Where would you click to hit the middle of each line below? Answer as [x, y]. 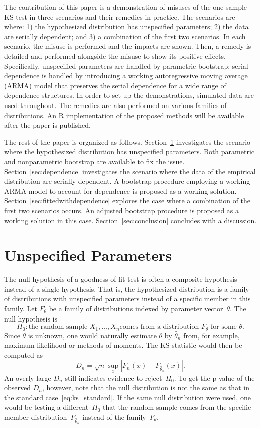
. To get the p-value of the [214, 378]
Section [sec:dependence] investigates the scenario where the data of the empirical [130, 171]
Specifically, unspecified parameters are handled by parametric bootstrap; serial [126, 66]
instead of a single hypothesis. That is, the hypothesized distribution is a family [127, 289]
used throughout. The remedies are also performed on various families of [115, 105]
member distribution [36, 417]
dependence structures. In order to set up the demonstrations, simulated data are [129, 95]
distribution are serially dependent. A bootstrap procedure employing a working [127, 181]
